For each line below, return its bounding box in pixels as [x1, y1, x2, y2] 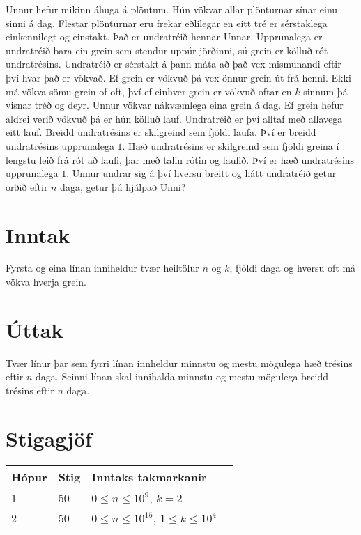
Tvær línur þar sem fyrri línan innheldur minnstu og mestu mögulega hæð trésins [6, 355, 353, 370]
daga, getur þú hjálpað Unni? [60, 179, 186, 194]
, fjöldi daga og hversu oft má [229, 261, 356, 275]
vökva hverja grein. [6, 274, 86, 289]
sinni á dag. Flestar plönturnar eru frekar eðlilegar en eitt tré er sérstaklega [6, 15, 328, 30]
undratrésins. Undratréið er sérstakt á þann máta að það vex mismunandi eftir [6, 56, 341, 71]
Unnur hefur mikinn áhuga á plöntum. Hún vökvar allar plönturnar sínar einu [6, 2, 338, 16]
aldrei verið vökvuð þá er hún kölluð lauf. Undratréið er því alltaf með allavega [6, 111, 343, 125]
